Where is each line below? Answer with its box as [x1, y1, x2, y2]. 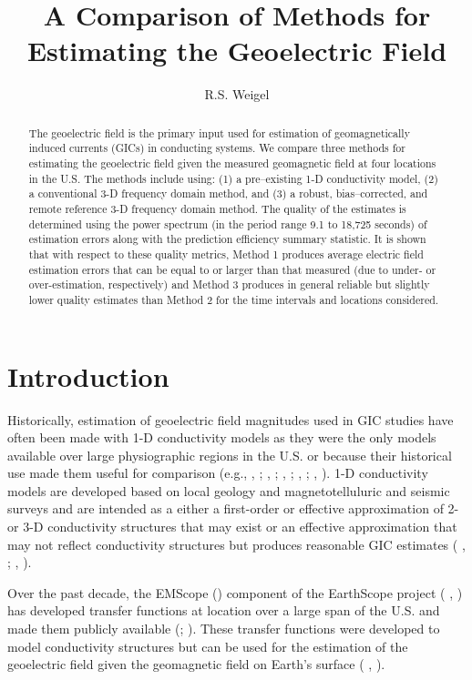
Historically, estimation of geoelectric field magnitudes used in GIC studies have [7, 410, 454, 429]
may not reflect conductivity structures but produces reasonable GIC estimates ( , [7, 534, 466, 553]
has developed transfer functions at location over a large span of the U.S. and [7, 601, 440, 620]
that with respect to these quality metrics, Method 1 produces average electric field [28, 246, 424, 261]
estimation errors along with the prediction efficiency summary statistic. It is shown [28, 231, 426, 247]
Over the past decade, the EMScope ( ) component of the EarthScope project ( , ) [7, 583, 463, 602]
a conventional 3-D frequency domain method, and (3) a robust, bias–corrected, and [28, 186, 428, 201]
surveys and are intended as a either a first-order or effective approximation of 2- [7, 499, 459, 518]
